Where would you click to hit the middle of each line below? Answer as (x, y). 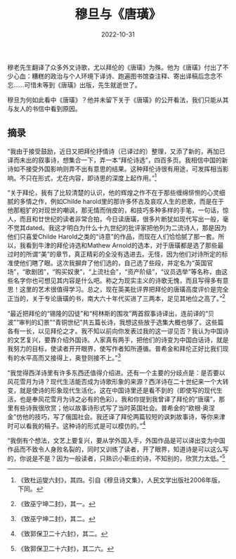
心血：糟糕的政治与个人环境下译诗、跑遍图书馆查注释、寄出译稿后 (109, 76)
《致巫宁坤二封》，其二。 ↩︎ (57, 519)
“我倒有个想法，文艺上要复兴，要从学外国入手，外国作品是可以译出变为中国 (117, 441)
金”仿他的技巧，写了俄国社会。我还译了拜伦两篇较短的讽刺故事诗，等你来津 (117, 416)
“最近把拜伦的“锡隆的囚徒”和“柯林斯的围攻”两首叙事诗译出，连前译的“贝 (111, 314)
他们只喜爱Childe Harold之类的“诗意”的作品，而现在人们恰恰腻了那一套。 (113, 237)
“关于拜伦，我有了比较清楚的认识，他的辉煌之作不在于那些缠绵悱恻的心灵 (113, 193)
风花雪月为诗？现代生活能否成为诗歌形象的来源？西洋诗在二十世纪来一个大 (115, 381)
